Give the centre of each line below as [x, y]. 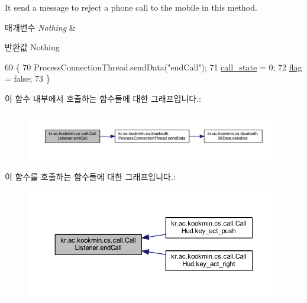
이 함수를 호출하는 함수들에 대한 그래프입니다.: [90, 176]
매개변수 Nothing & [40, 27]
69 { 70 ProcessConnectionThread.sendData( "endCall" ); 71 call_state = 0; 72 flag [153, 67]
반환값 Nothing [32, 47]
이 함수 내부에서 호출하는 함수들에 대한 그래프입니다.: [103, 98]
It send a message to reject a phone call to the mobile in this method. [131, 7]
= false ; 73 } [28, 78]
